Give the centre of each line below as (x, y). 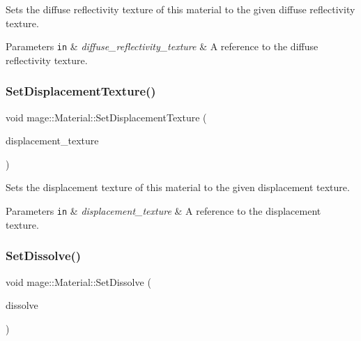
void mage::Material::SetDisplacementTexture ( (106, 117)
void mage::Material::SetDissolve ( (78, 281)
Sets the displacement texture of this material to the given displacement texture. (178, 187)
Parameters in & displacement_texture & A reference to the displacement (163, 211)
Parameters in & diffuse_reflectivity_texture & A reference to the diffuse (162, 46)
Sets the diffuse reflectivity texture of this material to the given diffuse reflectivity (180, 9)
